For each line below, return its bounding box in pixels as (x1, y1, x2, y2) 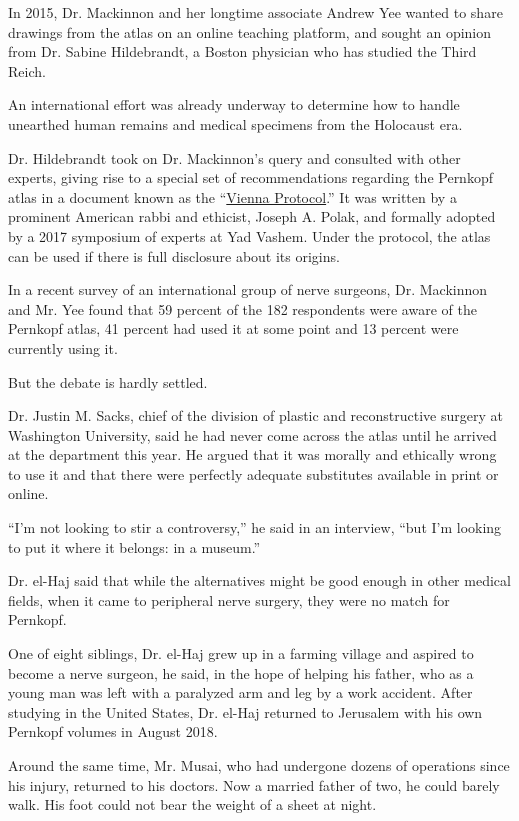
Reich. (8, 60, 46, 81)
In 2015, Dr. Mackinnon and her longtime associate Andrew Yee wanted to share (8, 2, 503, 22)
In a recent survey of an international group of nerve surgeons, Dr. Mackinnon (8, 279, 488, 300)
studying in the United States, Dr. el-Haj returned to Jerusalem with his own (8, 701, 483, 722)
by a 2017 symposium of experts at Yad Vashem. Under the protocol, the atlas (8, 225, 491, 246)
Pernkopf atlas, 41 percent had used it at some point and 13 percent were (8, 318, 459, 339)
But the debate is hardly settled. (8, 371, 208, 392)
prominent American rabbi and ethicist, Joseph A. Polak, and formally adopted (8, 206, 496, 227)
